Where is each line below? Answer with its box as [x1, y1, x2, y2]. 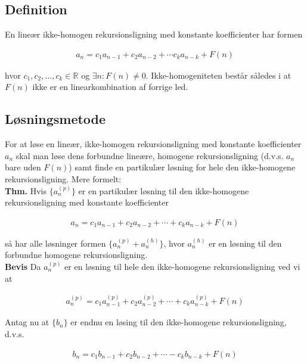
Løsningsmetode [5, 110, 106, 128]
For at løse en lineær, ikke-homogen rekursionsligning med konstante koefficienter [5, 138, 302, 150]
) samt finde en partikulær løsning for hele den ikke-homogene [69, 161, 296, 173]
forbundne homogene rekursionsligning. [5, 248, 148, 261]
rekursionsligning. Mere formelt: [5, 173, 122, 185]
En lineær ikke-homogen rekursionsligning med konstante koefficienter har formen [5, 28, 303, 41]
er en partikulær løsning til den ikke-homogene [78, 184, 249, 197]
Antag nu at [5, 316, 49, 328]
